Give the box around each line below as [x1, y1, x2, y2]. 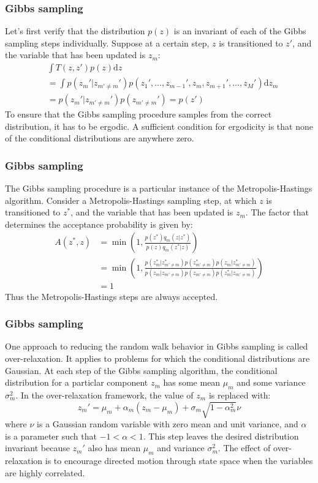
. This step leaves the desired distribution [143, 429, 299, 442]
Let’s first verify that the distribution [5, 24, 145, 37]
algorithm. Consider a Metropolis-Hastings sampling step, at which [5, 193, 257, 206]
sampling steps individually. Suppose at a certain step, [5, 36, 210, 49]
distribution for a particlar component [5, 376, 148, 389]
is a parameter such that [5, 429, 97, 442]
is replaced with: [208, 388, 271, 401]
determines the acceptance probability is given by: [5, 217, 193, 230]
